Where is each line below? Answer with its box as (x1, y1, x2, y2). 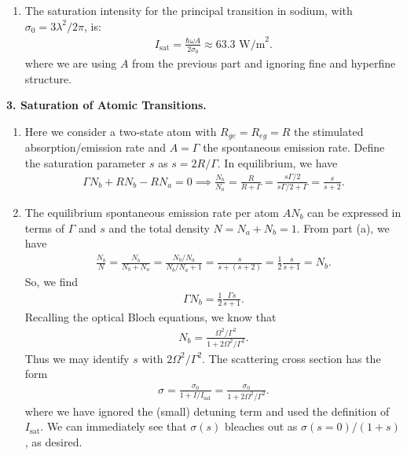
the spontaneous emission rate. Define (203, 139, 385, 156)
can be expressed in (307, 204, 401, 221)
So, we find (24, 273, 79, 290)
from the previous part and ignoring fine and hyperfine (132, 54, 396, 71)
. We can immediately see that (40, 418, 187, 435)
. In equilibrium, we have (217, 154, 338, 171)
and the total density (108, 219, 210, 236)
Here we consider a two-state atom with (24, 123, 217, 139)
